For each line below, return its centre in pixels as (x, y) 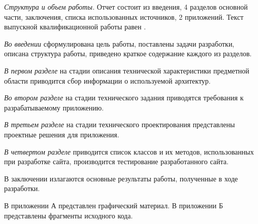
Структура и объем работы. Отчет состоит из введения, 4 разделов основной (126, 7)
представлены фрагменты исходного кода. (69, 215)
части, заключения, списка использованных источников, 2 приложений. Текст (124, 16)
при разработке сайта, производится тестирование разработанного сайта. (116, 161)
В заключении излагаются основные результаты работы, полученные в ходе (121, 178)
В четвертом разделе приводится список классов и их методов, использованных (129, 151)
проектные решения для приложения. (62, 134)
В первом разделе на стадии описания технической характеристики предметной (127, 70)
